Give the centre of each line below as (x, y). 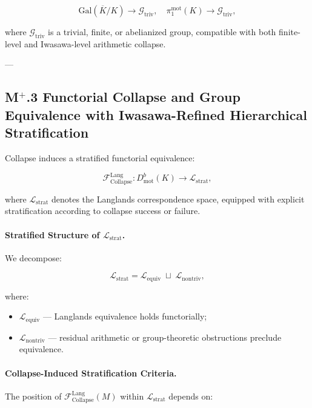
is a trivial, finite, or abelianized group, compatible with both (162, 32)
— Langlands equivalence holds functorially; (125, 316)
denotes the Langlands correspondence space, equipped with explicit (178, 199)
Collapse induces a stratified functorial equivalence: (100, 157)
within (132, 396)
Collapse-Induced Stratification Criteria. (91, 373)
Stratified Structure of (52, 234)
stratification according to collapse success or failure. (103, 211)
